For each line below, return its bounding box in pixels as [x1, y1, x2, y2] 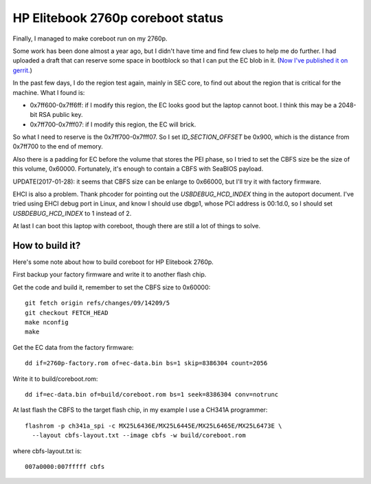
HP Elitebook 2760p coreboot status [12, 10, 223, 25]
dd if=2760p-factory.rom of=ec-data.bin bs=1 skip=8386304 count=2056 [25, 360, 268, 367]
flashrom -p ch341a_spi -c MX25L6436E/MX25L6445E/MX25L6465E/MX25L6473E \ [25, 421, 282, 430]
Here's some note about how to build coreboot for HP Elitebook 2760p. [12, 258, 214, 266]
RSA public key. [38, 111, 83, 119]
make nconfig [25, 318, 69, 327]
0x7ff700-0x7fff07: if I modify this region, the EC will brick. [30, 120, 196, 129]
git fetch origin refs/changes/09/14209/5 [25, 299, 170, 307]
